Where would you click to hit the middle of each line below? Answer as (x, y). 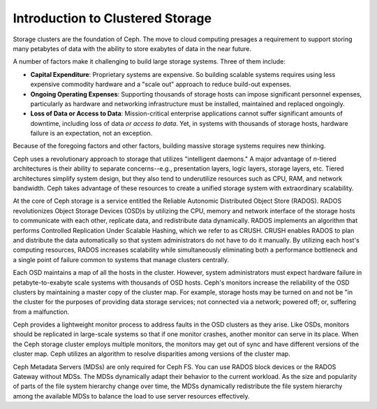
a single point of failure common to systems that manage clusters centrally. (121, 259)
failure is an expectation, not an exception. (91, 134)
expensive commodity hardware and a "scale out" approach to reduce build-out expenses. (161, 85)
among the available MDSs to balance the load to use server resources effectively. (132, 396)
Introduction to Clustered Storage (112, 18)
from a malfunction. (41, 312)
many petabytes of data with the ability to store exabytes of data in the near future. (132, 48)
